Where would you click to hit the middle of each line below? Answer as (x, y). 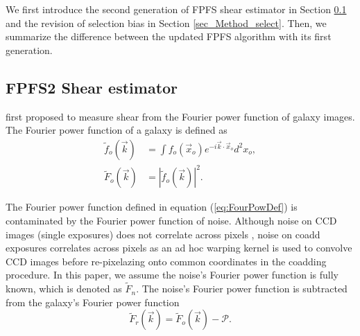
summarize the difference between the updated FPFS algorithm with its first (169, 36)
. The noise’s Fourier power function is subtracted (242, 289)
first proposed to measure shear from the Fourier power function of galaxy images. (180, 116)
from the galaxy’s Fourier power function (93, 302)
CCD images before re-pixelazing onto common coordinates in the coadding (166, 261)
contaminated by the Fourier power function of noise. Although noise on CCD (171, 220)
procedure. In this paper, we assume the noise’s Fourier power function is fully (172, 275)
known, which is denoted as (64, 289)
